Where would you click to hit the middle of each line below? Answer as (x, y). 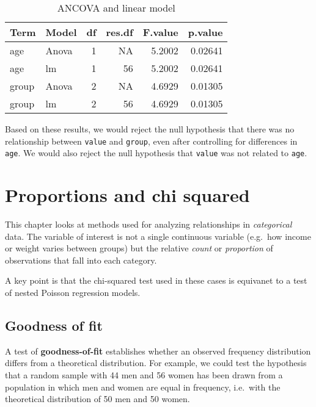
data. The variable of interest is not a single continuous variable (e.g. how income (158, 236)
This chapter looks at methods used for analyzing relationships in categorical (149, 224)
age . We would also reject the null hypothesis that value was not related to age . (156, 153)
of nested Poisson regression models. (73, 292)
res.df (119, 32)
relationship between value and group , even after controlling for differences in (151, 141)
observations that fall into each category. (81, 260)
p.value (205, 32)
